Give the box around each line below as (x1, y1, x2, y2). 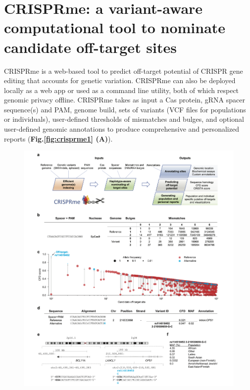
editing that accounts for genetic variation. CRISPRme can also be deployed (4, 75, 236, 86)
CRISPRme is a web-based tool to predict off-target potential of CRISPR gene (4, 65, 243, 76)
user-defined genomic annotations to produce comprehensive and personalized (4, 124, 239, 134)
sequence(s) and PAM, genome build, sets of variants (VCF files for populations (4, 104, 246, 114)
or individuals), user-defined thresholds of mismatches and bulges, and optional (4, 114, 244, 124)
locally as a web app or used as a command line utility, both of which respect (4, 85, 239, 95)
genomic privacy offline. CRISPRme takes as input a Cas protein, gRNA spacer (4, 95, 245, 105)
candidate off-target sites (4, 37, 177, 57)
